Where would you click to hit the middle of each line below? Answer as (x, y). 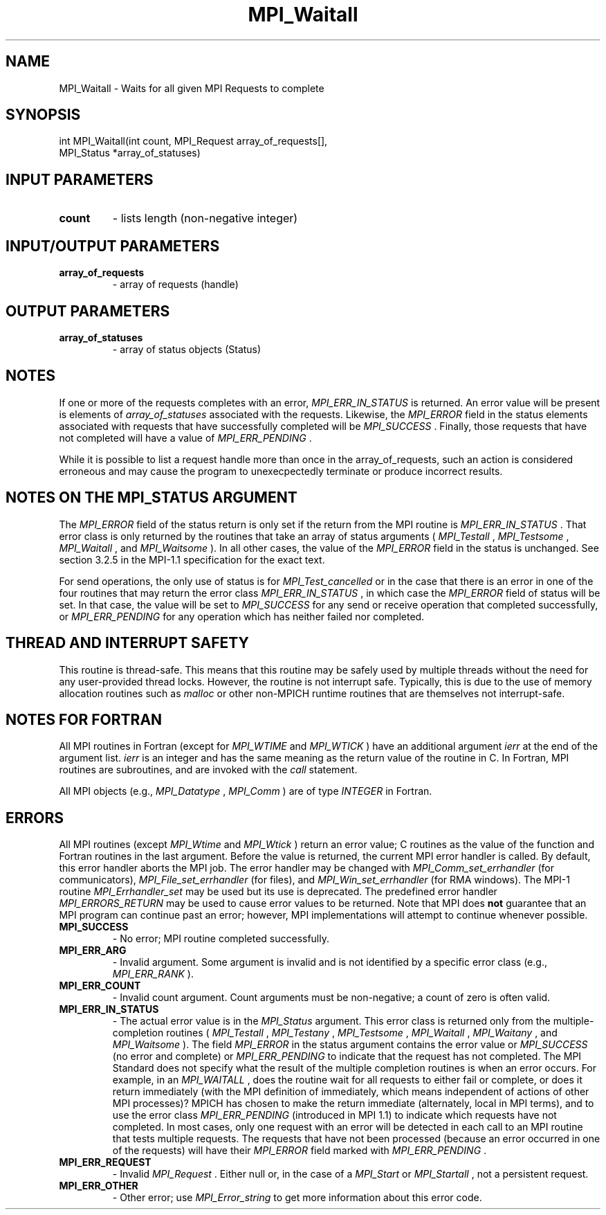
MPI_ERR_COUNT (100, 986)
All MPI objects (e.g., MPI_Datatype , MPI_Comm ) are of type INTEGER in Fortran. (246, 791)
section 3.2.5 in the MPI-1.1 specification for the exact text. (192, 559)
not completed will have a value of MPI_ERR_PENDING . (185, 438)
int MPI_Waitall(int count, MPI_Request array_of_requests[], (193, 141)
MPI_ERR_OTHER (99, 1186)
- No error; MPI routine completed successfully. (221, 939)
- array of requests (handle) (175, 285)
